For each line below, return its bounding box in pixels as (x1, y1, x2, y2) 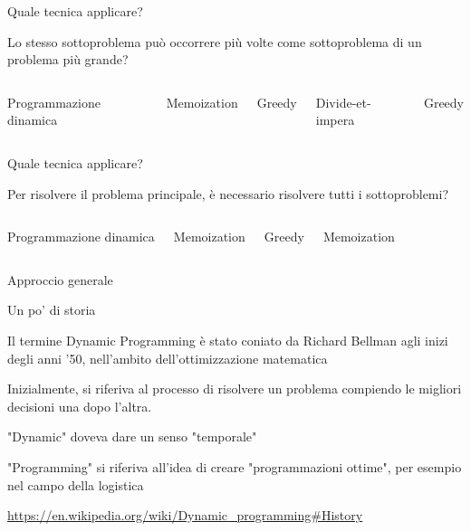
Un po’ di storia (7, 300, 96, 319)
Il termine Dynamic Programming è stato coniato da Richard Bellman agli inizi (7, 330, 448, 349)
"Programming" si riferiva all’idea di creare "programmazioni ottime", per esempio (7, 457, 462, 476)
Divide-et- (315, 92, 371, 111)
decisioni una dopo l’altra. (7, 396, 152, 415)
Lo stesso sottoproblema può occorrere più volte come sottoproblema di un (7, 32, 422, 51)
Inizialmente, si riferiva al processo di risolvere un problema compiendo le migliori (7, 379, 462, 398)
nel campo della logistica (7, 475, 144, 494)
